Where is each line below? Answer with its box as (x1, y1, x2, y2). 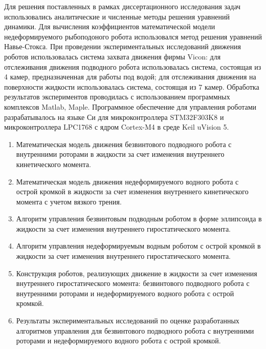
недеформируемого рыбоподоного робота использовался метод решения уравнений (4, 31, 262, 42)
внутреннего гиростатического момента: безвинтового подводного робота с (16, 278, 250, 289)
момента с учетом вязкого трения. (16, 196, 122, 207)
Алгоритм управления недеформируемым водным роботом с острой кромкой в (16, 240, 261, 251)
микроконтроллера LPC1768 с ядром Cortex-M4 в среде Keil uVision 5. (4, 121, 229, 132)
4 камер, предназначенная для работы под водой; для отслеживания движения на (4, 71, 256, 82)
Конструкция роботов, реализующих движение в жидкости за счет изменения (16, 268, 257, 278)
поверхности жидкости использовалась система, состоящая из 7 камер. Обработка (4, 81, 259, 92)
